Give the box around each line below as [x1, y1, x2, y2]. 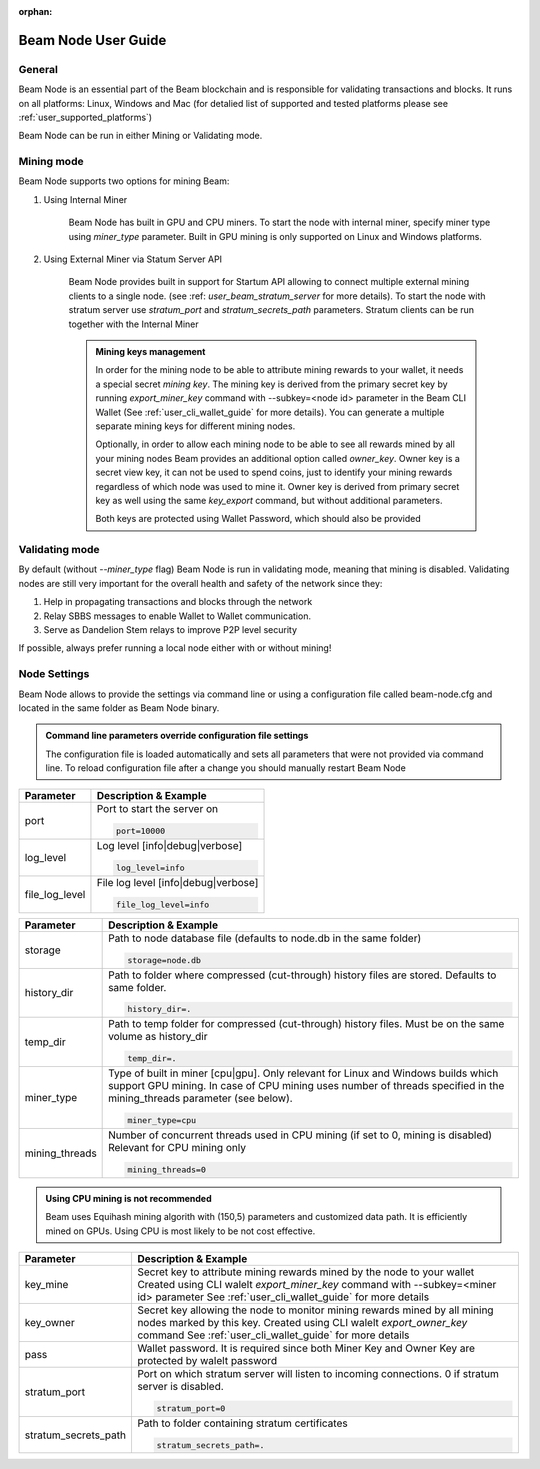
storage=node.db [127, 955, 202, 965]
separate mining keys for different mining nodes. [95, 420, 296, 432]
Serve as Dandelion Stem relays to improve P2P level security [43, 623, 298, 635]
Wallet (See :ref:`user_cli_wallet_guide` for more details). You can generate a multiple [95, 406, 445, 418]
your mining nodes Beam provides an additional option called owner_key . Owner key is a [95, 452, 460, 464]
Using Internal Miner [43, 193, 128, 205]
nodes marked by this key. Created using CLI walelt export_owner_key [136, 1315, 468, 1329]
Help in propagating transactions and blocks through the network [43, 596, 313, 608]
